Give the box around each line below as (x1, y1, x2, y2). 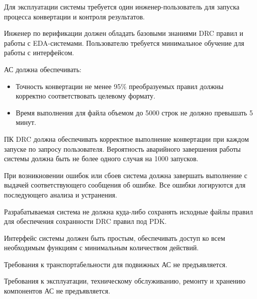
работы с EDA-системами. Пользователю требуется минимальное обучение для (4, 37, 245, 48)
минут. (15, 117, 36, 127)
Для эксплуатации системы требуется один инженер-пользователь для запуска (4, 1, 240, 11)
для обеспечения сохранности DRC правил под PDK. (4, 216, 167, 226)
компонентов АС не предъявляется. (4, 286, 110, 296)
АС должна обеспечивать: (4, 64, 82, 74)
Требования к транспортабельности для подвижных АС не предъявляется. (4, 259, 228, 269)
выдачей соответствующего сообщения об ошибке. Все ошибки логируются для (4, 180, 246, 190)
